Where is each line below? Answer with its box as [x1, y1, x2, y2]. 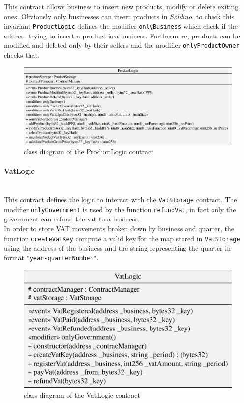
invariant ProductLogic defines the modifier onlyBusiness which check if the [4, 21, 238, 31]
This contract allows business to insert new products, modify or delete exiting [4, 1, 239, 11]
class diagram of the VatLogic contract [24, 389, 140, 400]
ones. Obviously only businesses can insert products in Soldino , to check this [4, 11, 235, 21]
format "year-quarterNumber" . [4, 252, 99, 262]
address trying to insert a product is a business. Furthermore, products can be [4, 30, 240, 40]
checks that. [4, 50, 40, 60]
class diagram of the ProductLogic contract [24, 147, 154, 157]
